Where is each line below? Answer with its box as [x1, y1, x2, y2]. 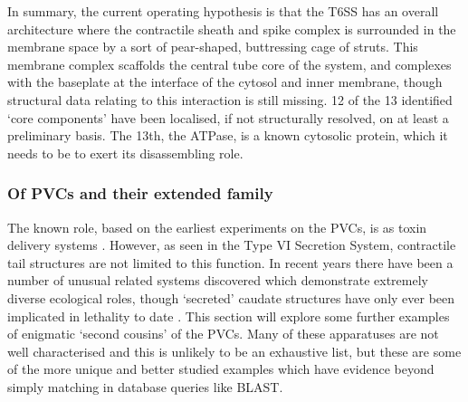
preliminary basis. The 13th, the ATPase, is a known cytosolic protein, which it [7, 126, 448, 145]
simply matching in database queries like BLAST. [7, 377, 283, 396]
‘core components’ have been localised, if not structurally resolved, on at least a [7, 108, 449, 127]
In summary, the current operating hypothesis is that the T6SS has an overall [7, 2, 439, 20]
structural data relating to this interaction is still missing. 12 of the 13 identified [7, 90, 453, 109]
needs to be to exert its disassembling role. [7, 143, 244, 162]
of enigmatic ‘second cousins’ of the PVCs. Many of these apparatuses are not [7, 324, 439, 343]
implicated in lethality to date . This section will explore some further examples [7, 306, 450, 325]
